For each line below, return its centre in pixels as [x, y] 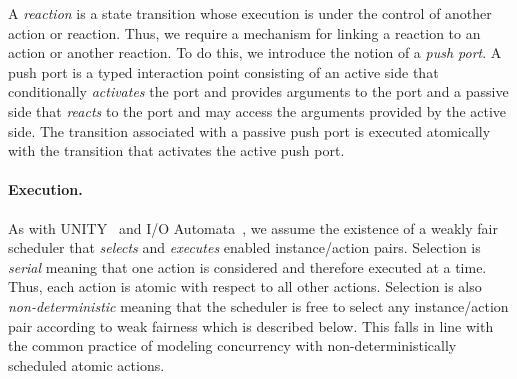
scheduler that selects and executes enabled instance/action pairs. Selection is [244, 247]
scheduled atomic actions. [86, 364]
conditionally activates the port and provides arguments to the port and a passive [258, 91]
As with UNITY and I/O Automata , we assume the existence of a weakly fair [253, 227]
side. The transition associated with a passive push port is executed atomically [249, 130]
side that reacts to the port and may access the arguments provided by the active [257, 110]
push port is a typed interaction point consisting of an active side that [223, 71]
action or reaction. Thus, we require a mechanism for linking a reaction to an [244, 32]
